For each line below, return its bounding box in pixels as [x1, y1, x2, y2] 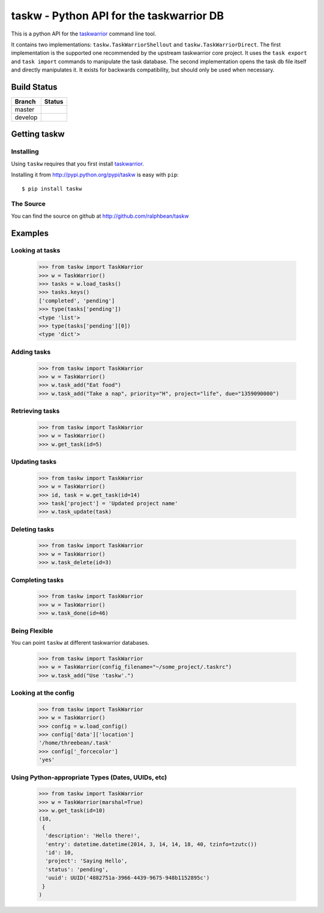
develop [14, 113, 38, 121]
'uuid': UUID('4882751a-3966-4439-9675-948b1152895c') [45, 875, 210, 881]
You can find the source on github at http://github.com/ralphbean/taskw [11, 212, 189, 220]
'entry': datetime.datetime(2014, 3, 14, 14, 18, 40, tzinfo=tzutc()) [45, 841, 257, 847]
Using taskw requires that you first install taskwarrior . [11, 160, 144, 167]
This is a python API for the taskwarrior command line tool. [11, 30, 157, 37]
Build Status [11, 82, 58, 92]
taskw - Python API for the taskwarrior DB [11, 9, 224, 22]
